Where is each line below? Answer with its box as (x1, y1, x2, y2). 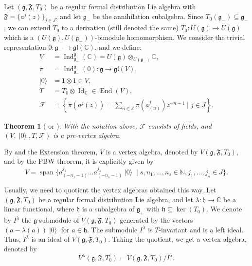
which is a (4, 32, 34, 42)
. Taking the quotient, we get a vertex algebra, (108, 234, 247, 244)
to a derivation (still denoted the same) (61, 22, 179, 33)
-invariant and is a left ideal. (159, 224, 244, 234)
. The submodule (87, 224, 138, 234)
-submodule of (36, 215, 79, 225)
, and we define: (94, 41, 142, 52)
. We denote (206, 204, 242, 214)
